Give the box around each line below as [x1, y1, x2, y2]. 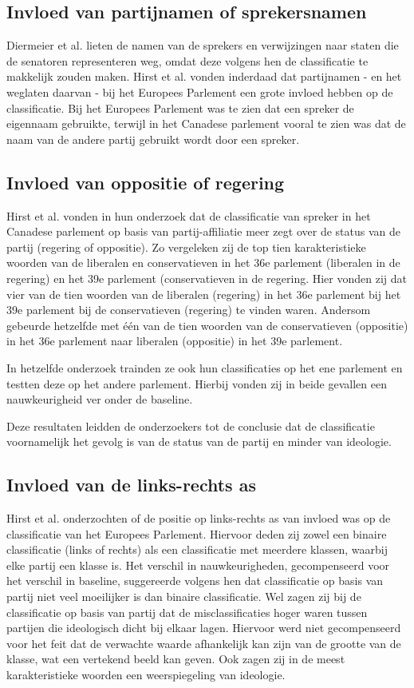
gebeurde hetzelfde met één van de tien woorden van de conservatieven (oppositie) [6, 316, 408, 333]
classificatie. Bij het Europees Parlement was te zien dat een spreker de [6, 99, 354, 116]
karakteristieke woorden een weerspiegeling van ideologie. [6, 666, 286, 683]
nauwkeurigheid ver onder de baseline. [6, 391, 193, 408]
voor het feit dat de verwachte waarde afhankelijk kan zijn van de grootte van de [6, 634, 401, 651]
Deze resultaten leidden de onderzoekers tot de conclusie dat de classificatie [6, 417, 375, 434]
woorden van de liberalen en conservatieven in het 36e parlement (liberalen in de [6, 254, 400, 271]
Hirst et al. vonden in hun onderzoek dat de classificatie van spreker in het [6, 207, 371, 224]
